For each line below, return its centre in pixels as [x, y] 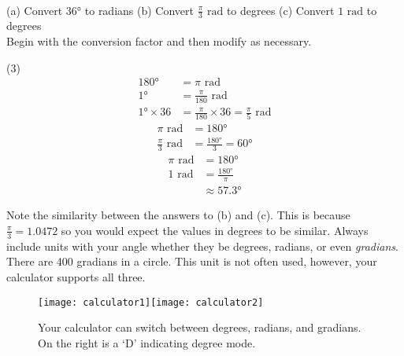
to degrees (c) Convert [280, 10]
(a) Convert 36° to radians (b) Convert [100, 10]
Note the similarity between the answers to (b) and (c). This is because [178, 215]
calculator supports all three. [76, 276]
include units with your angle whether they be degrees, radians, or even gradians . [202, 246]
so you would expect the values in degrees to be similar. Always [215, 230]
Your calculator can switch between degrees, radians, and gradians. [200, 327]
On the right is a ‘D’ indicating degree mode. [147, 342]
